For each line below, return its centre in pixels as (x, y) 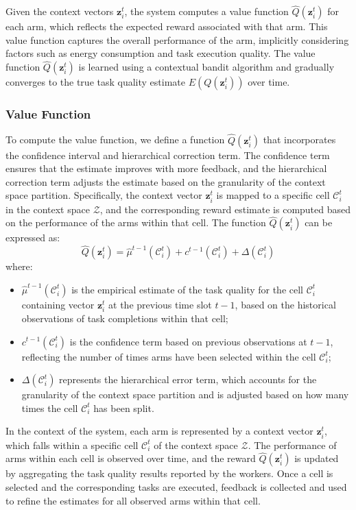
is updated (317, 458)
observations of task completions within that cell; (125, 318)
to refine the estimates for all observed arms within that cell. (133, 500)
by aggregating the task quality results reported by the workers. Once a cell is (169, 473)
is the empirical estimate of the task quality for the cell (187, 289)
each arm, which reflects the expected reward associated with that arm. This (167, 26)
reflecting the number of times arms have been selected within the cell (169, 356)
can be (319, 222)
